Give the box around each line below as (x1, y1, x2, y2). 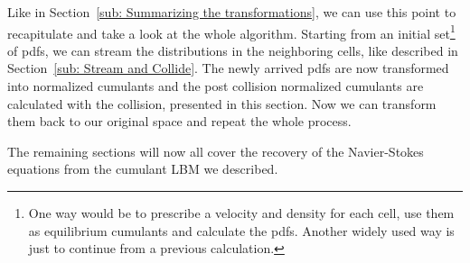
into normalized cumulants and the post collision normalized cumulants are (7, 77, 424, 95)
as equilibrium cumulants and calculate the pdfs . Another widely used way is (28, 221, 455, 240)
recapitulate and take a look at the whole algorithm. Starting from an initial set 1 (7, 21, 456, 42)
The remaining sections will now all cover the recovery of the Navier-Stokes (7, 141, 424, 160)
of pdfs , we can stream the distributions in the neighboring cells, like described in (7, 41, 458, 59)
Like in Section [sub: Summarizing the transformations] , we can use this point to (7, 3, 456, 21)
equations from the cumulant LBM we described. (7, 159, 278, 178)
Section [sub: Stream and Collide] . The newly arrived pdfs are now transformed (7, 59, 449, 77)
